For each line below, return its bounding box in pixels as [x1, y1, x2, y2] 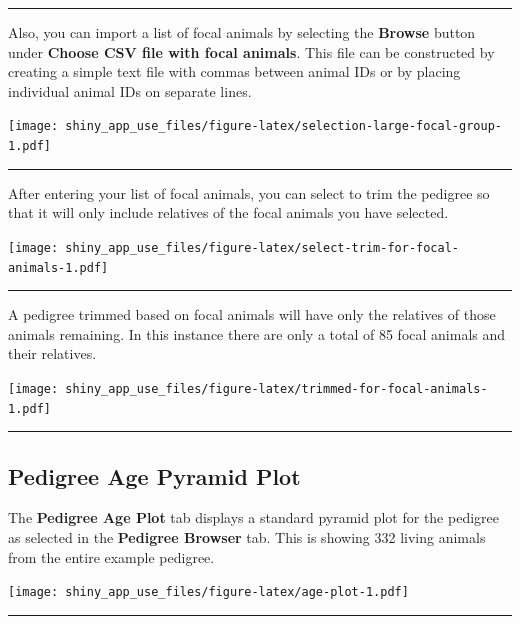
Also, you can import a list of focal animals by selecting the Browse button [8, 22, 476, 42]
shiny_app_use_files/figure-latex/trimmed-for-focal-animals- [65, 381, 488, 396]
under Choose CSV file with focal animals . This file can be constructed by [8, 41, 495, 62]
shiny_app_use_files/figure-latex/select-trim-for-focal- [65, 240, 460, 255]
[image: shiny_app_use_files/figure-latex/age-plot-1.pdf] [8, 585, 409, 600]
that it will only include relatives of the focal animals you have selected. [8, 202, 449, 223]
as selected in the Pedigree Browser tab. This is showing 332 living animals [8, 527, 486, 548]
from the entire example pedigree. [8, 546, 215, 567]
